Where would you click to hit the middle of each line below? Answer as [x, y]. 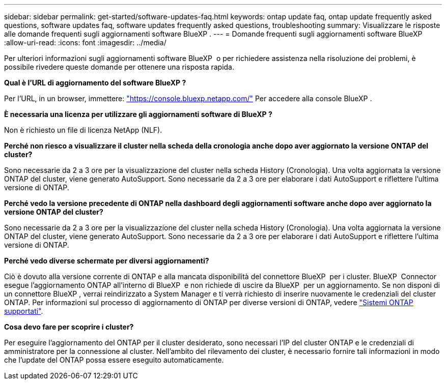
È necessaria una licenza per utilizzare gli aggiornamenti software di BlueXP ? [138, 114]
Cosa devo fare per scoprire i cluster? [69, 327]
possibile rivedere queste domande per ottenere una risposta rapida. [119, 67]
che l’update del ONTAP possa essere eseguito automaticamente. [114, 360]
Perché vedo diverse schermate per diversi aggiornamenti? [107, 261]
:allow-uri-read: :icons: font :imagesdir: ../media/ [85, 42]
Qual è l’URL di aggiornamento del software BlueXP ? [95, 83]
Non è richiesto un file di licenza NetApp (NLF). [83, 130]
